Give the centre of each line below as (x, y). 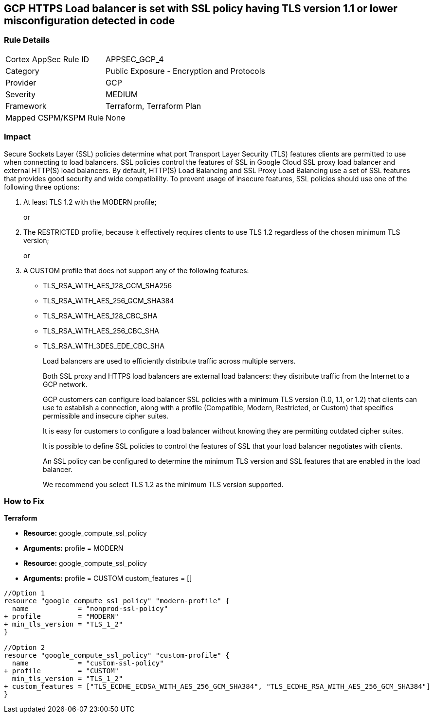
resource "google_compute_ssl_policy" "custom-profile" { (117, 656)
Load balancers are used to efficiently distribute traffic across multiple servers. (169, 361)
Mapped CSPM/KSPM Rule (55, 117)
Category (22, 71)
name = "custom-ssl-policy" (88, 663)
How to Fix (24, 501)
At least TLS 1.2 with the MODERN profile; (90, 202)
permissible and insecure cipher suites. (106, 416)
